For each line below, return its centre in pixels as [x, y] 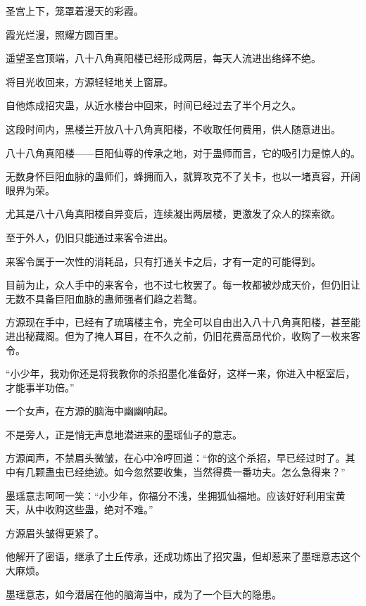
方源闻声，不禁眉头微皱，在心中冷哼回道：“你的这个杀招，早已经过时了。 [176, 458]
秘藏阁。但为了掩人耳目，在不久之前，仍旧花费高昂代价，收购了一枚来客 [193, 335]
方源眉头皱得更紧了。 [55, 532]
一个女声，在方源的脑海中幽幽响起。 [89, 411]
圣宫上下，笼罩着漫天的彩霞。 [75, 11]
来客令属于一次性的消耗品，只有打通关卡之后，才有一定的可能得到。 [163, 261]
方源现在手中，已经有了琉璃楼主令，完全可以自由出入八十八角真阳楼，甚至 [178, 322]
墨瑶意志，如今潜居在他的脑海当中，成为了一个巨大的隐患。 [144, 594]
